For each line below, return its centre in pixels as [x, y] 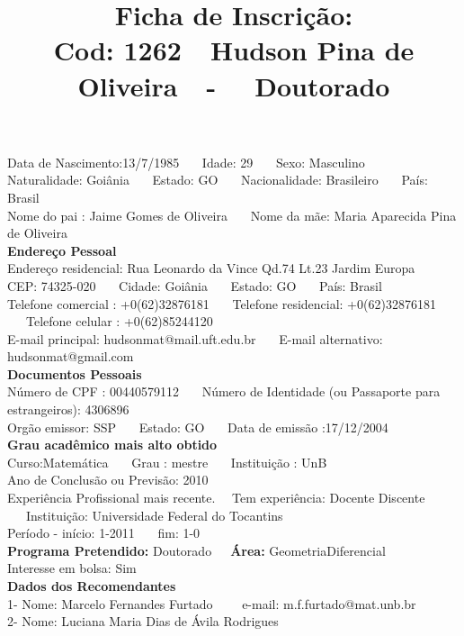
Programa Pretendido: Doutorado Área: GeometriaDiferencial [196, 550]
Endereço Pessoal [62, 250]
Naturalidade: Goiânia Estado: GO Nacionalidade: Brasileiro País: [218, 180]
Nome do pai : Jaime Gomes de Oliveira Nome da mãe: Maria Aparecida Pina [232, 215]
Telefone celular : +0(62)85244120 [119, 321]
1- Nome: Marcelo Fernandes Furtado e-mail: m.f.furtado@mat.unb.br [212, 603]
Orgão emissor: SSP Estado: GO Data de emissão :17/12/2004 [198, 427]
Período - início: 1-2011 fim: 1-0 [104, 533]
